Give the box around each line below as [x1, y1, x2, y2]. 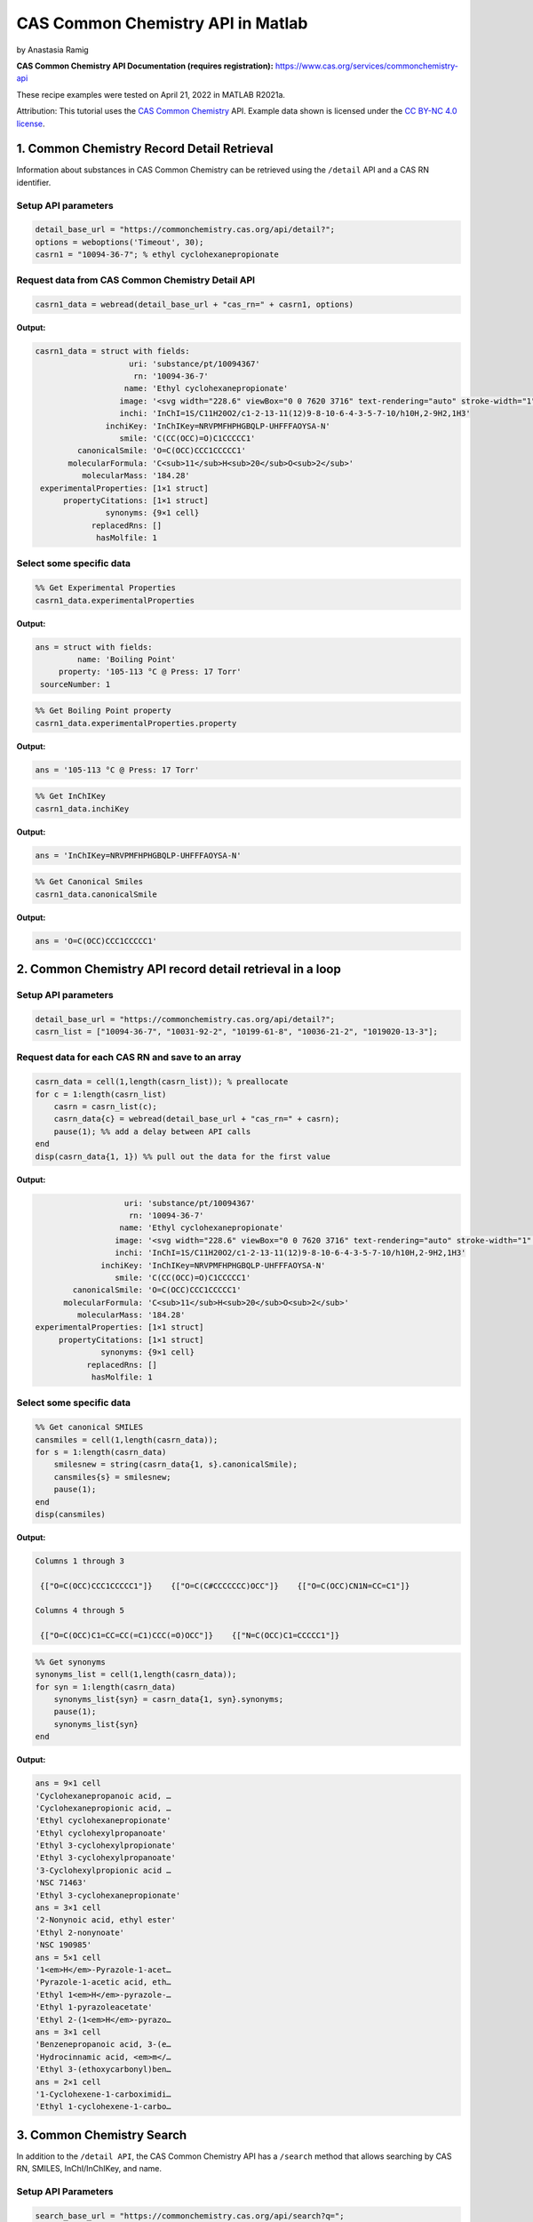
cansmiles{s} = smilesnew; [53, 1472, 172, 1482]
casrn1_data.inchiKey [35, 803, 130, 813]
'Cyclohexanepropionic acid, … [35, 1802, 172, 1813]
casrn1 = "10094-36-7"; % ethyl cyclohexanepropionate [35, 250, 279, 260]
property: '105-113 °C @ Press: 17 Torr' [58, 667, 242, 677]
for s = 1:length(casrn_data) [35, 1447, 167, 1457]
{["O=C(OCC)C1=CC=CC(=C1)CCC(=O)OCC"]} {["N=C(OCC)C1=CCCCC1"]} [40, 1631, 340, 1641]
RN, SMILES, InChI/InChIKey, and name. [16, 2163, 163, 2174]
